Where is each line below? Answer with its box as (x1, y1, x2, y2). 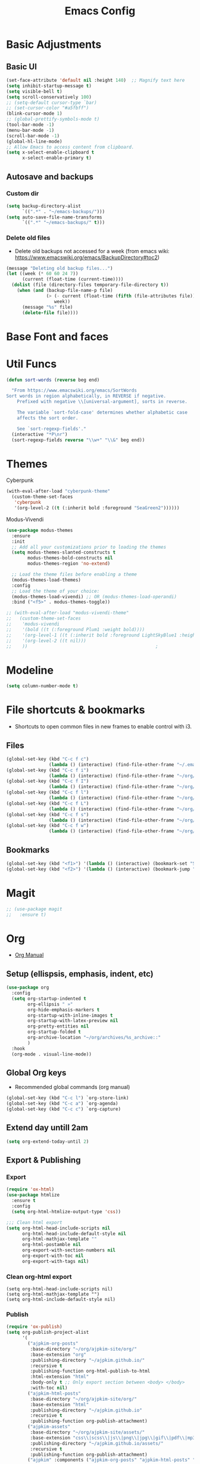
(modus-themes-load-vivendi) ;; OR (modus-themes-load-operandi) (11, 593, 177, 599)
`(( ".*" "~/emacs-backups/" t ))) (21, 220, 105, 226)
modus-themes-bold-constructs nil (27, 555, 113, 561)
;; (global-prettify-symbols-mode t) (6, 116, 100, 122)
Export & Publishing (6, 1155, 81, 1165)
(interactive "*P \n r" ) (11, 431, 68, 437)
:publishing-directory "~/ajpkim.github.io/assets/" (30, 1440, 164, 1446)
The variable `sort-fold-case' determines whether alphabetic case (17, 410, 187, 416)
